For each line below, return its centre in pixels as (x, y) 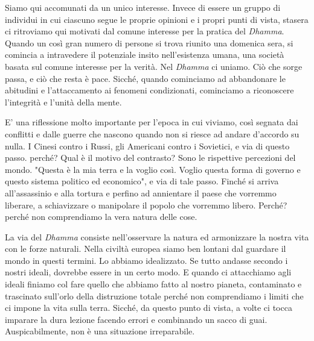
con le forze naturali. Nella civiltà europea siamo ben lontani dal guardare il (146, 249)
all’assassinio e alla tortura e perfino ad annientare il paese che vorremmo (141, 192)
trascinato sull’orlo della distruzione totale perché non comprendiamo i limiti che (154, 296)
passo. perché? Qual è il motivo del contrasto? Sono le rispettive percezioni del (150, 158)
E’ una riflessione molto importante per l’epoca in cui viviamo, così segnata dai (152, 122)
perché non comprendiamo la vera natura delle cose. (101, 217)
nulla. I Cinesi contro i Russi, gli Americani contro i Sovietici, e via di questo (147, 145)
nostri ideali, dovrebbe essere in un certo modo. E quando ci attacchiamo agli (148, 272)
